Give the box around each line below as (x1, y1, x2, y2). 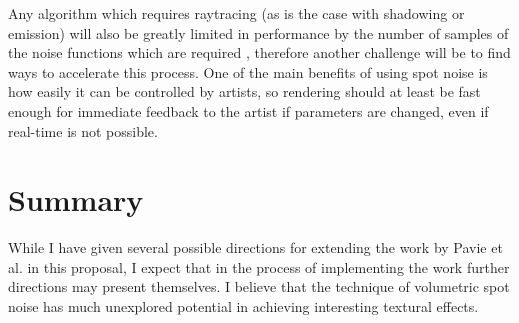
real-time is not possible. (8, 120, 158, 141)
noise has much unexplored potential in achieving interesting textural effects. (8, 296, 479, 317)
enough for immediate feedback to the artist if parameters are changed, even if (8, 100, 489, 121)
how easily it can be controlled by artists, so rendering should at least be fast (8, 81, 481, 102)
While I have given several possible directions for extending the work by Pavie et (8, 237, 503, 258)
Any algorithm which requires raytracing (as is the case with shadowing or (8, 3, 465, 23)
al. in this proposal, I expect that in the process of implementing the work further (8, 256, 510, 277)
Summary (8, 179, 144, 220)
